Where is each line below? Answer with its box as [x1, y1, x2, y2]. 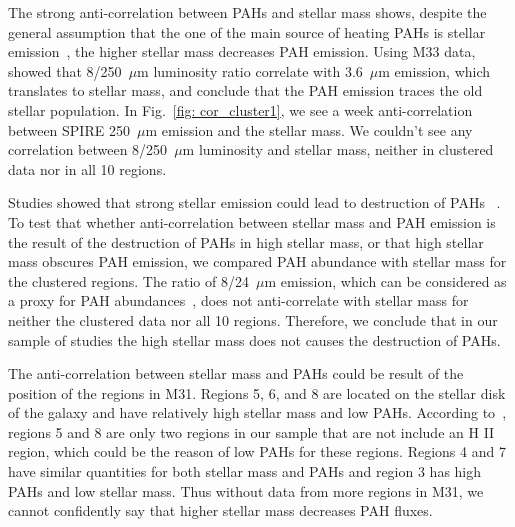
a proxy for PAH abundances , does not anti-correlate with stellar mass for [8, 290, 469, 311]
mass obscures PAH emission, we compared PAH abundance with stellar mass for [8, 251, 507, 272]
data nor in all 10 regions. [8, 158, 167, 179]
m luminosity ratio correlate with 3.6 [137, 60, 363, 81]
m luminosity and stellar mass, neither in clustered [182, 139, 494, 160]
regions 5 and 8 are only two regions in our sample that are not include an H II [8, 421, 495, 442]
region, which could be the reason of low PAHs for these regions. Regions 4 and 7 [8, 441, 506, 462]
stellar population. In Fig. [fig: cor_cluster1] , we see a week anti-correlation [8, 99, 473, 120]
